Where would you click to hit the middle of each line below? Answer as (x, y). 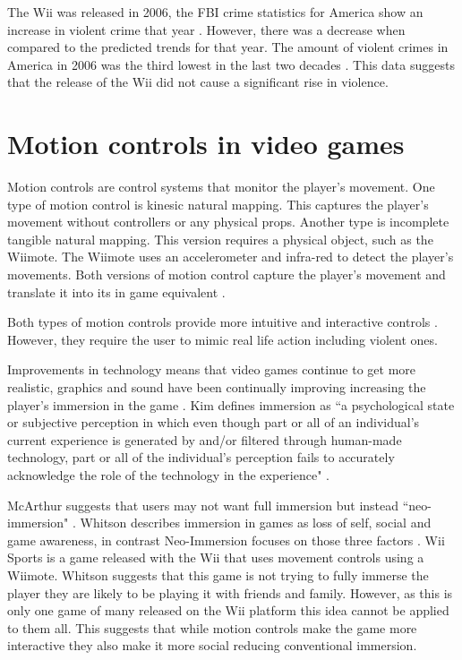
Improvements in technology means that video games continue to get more (212, 369)
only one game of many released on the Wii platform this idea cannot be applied (228, 610)
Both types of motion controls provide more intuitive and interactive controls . (222, 322)
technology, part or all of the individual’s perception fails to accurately (201, 457)
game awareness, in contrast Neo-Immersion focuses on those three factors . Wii (226, 540)
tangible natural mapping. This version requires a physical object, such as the (220, 239)
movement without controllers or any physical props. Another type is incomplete (228, 222)
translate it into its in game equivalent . (116, 291)
